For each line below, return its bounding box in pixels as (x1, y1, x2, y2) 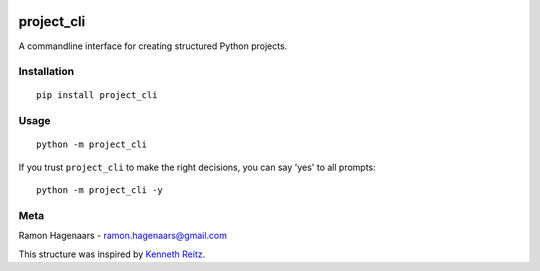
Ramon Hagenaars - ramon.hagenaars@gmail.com (18, 230, 227, 242)
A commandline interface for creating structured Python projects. (18, 40, 288, 52)
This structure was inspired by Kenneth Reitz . (18, 248, 206, 260)
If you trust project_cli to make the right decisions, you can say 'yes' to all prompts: (18, 161, 377, 173)
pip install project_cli (36, 90, 158, 101)
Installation (18, 65, 75, 79)
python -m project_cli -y (36, 185, 164, 196)
